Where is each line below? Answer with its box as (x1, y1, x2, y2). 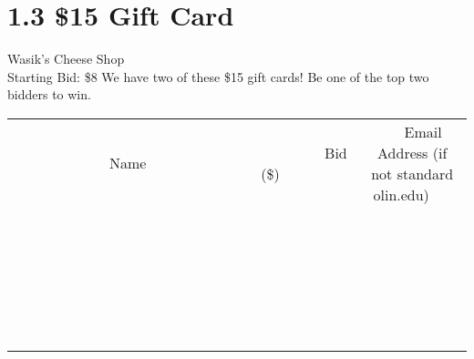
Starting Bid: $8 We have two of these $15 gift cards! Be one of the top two (7, 67, 429, 86)
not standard (371, 162, 454, 184)
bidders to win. (7, 85, 91, 104)
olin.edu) (373, 183, 429, 205)
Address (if (377, 141, 448, 163)
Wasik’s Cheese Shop (7, 49, 125, 68)
